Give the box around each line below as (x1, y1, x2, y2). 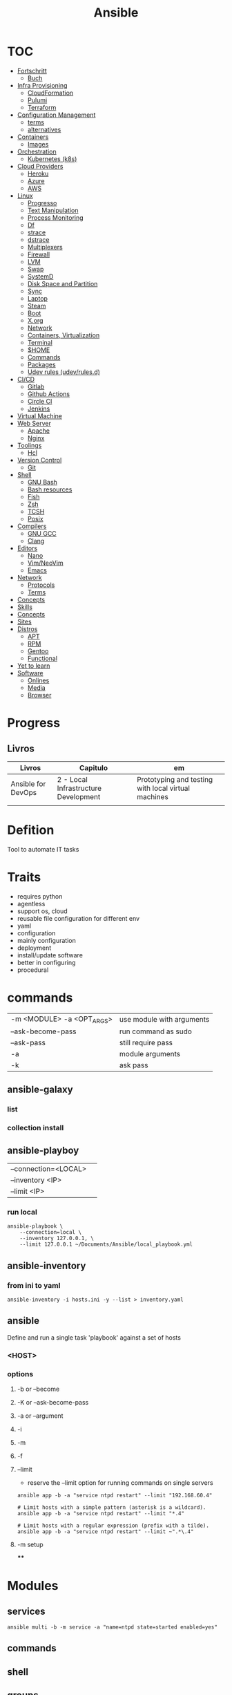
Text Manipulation (27, 206, 79, 214)
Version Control (17, 456, 62, 464)
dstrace (27, 235, 50, 243)
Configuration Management (17, 111, 96, 119)
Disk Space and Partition (27, 279, 98, 288)
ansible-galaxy (7, 1084, 74, 1096)
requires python (17, 892, 63, 900)
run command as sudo (119, 1027, 192, 1036)
